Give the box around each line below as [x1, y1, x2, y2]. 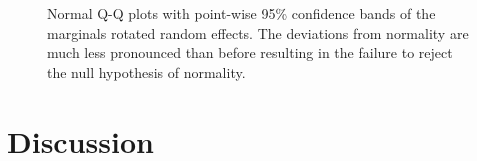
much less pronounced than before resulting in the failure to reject [47, 42, 453, 63]
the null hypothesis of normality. [47, 61, 246, 82]
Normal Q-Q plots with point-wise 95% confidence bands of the [47, 3, 436, 23]
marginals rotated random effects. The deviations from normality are [47, 22, 469, 43]
